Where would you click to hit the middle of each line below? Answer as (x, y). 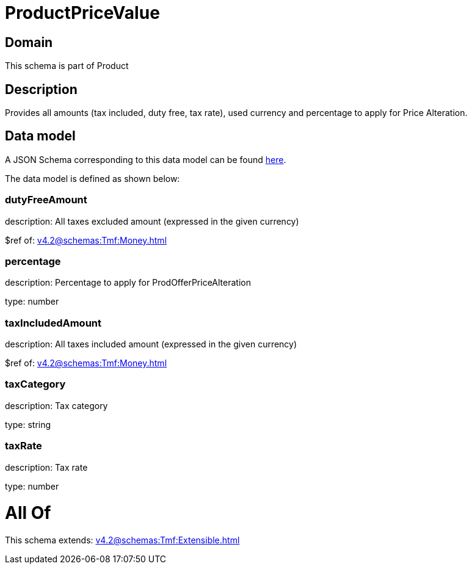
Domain (29, 42)
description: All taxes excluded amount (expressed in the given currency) (152, 221)
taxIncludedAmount (53, 323)
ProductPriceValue (82, 13)
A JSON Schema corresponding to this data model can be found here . (146, 159)
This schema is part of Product (67, 66)
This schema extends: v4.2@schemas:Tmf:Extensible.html (122, 540)
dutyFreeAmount (46, 200)
